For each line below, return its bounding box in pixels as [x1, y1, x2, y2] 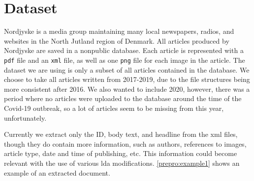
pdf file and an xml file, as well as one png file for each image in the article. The [4, 54, 245, 65]
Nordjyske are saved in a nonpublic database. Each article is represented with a [4, 45, 244, 55]
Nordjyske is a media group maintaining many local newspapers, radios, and [4, 26, 234, 36]
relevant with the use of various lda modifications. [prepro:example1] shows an [4, 157, 240, 168]
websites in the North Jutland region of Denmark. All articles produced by [4, 35, 229, 46]
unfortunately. [4, 112, 47, 123]
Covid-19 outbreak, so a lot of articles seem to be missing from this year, [4, 103, 224, 113]
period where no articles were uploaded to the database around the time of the [4, 93, 242, 103]
